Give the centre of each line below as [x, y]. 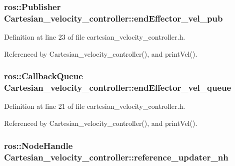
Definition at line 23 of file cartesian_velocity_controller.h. [95, 37]
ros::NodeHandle [38, 145]
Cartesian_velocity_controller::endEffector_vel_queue [118, 88]
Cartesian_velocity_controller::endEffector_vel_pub [113, 18]
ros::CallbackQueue [43, 76]
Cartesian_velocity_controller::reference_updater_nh [116, 157]
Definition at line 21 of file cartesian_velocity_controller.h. [95, 106]
